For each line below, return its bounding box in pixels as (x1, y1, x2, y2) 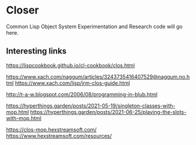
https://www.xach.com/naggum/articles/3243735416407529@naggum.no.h (6, 73, 190, 80)
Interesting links (6, 46, 67, 56)
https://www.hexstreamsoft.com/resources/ (6, 132, 112, 139)
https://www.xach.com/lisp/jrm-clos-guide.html (15, 79, 130, 86)
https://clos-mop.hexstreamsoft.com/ (6, 126, 97, 133)
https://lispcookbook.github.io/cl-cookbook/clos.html (6, 62, 135, 69)
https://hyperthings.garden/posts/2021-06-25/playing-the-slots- (30, 108, 187, 115)
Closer (6, 4, 39, 17)
